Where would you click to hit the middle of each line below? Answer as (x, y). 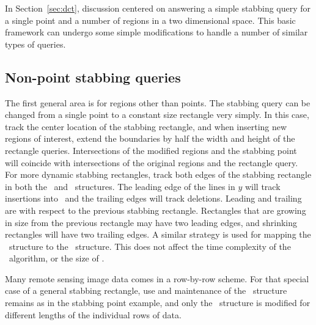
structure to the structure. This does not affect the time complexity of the (150, 246)
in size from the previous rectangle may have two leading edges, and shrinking (151, 222)
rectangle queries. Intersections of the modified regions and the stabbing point (151, 150)
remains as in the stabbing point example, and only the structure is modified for (158, 303)
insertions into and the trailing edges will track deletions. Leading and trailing (153, 198)
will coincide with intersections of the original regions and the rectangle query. (152, 162)
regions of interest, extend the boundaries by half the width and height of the (150, 138)
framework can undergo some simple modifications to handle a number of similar (156, 32)
